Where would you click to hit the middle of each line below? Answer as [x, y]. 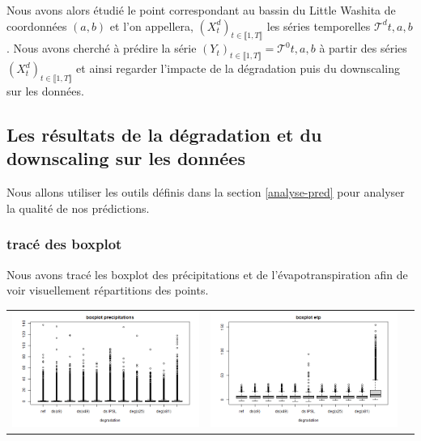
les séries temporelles [319, 25]
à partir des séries [363, 48]
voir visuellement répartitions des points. [108, 290]
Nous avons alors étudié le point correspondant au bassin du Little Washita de [201, 10]
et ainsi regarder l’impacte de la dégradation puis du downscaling [238, 68]
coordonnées [37, 25]
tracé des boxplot [64, 244]
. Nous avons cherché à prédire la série [102, 48]
